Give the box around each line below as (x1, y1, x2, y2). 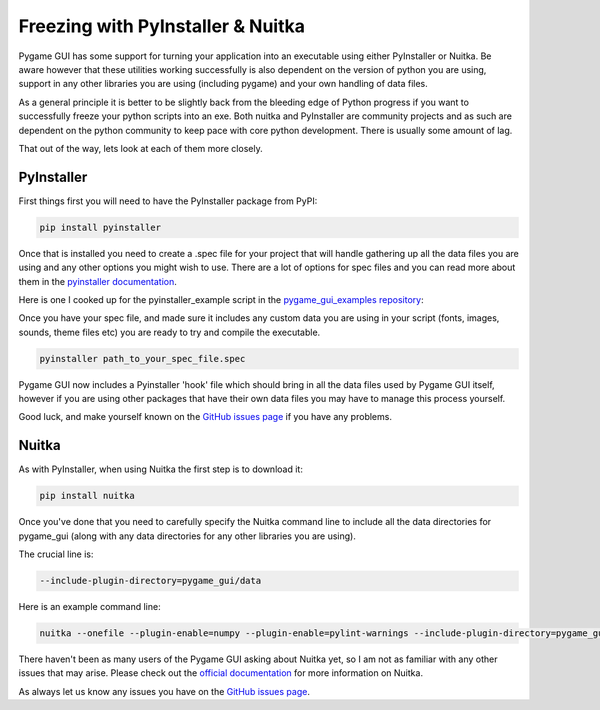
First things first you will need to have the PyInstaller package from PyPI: (18, 195, 318, 207)
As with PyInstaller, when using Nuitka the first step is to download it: (18, 463, 304, 475)
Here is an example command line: (18, 601, 161, 613)
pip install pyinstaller (39, 221, 162, 233)
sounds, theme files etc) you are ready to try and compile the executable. (18, 326, 321, 338)
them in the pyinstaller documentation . (18, 275, 177, 287)
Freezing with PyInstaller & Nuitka (18, 15, 305, 37)
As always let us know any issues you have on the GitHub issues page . (18, 685, 310, 697)
